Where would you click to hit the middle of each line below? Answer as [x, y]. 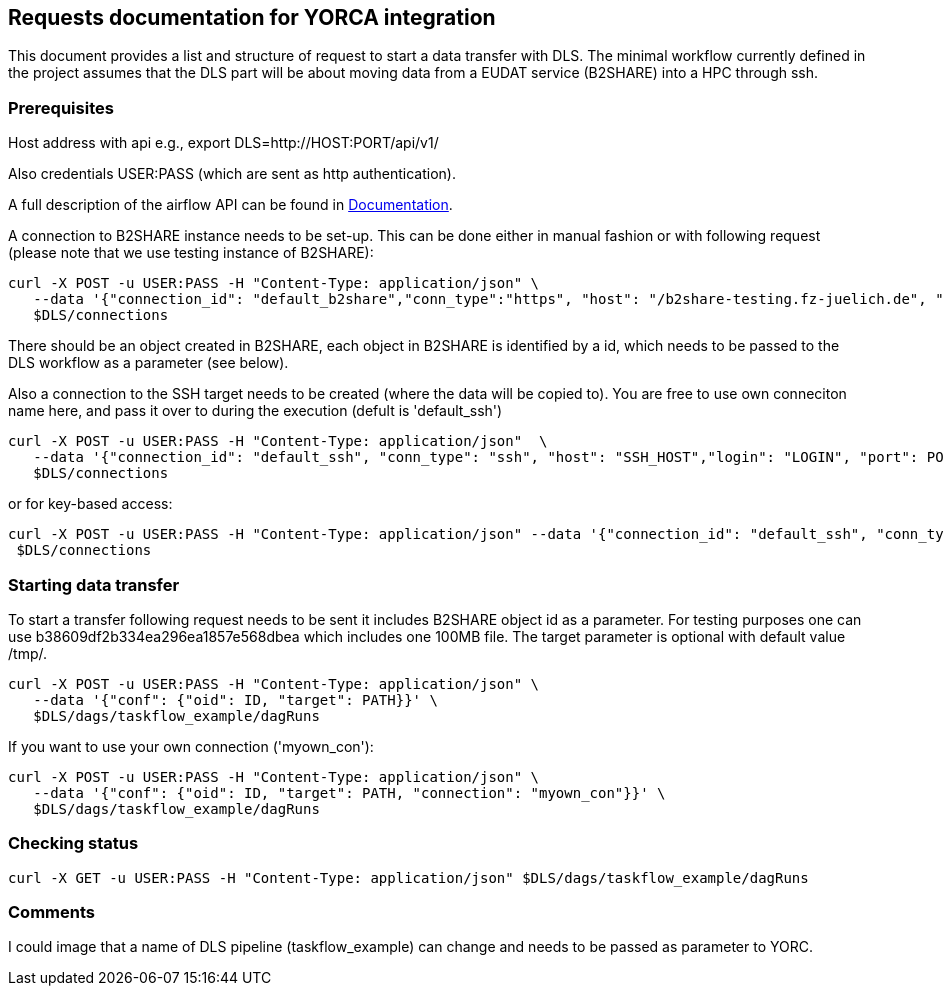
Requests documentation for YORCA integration [252, 17]
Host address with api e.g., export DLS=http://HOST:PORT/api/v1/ [223, 143]
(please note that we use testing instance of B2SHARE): [191, 253]
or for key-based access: [90, 504]
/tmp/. [27, 653]
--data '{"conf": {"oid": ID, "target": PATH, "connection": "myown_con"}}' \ [349, 792]
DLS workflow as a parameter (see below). [148, 363]
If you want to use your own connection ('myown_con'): [191, 746]
